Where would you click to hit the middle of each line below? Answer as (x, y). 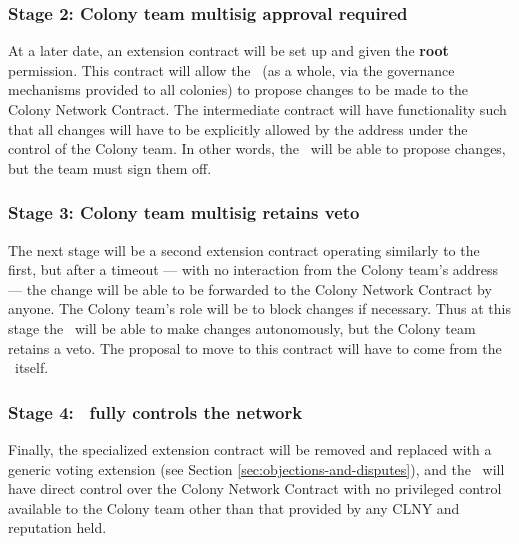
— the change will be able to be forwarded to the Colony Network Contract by (250, 288)
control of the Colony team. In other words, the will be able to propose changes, (257, 148)
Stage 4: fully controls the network (155, 411)
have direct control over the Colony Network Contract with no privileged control (255, 488)
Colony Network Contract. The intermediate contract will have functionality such (257, 109)
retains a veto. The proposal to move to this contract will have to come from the (255, 347)
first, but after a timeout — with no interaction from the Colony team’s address (253, 269)
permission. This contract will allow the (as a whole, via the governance (231, 69)
